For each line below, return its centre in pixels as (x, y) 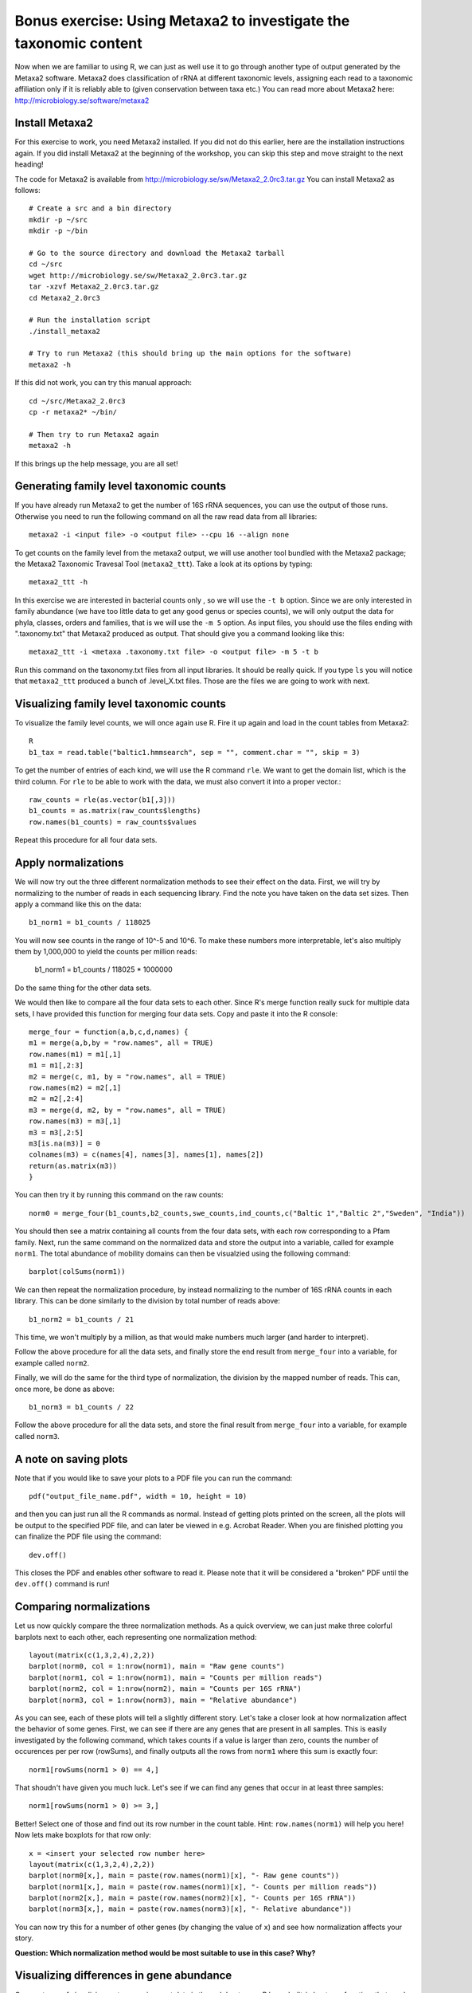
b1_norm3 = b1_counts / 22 (82, 1407)
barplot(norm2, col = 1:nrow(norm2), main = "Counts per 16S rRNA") (165, 1689)
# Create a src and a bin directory (100, 208)
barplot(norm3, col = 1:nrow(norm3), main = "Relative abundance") (163, 1700)
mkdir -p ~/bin (59, 231)
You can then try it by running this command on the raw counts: (119, 1195)
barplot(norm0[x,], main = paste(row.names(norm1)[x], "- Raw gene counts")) (184, 1876)
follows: (27, 190)
